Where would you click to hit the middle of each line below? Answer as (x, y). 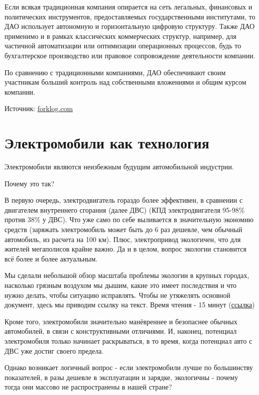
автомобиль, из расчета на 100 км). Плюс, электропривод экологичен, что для (123, 239)
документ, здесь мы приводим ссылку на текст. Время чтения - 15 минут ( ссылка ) (130, 305)
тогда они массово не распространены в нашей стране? (88, 387)
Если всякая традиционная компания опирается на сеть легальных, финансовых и (129, 6)
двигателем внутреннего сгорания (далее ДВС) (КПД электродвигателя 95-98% (125, 209)
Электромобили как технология (107, 143)
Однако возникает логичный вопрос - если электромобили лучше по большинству (129, 367)
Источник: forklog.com (39, 108)
